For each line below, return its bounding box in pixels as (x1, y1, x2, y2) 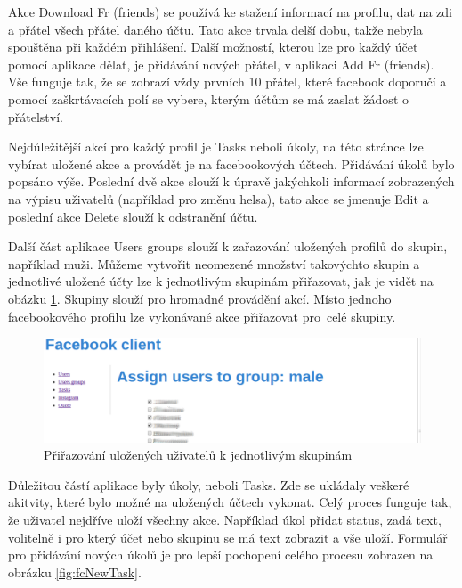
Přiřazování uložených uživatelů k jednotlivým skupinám (44, 445, 353, 464)
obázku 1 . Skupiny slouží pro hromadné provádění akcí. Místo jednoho (8, 289, 392, 307)
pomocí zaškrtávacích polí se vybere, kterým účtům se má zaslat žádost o (8, 89, 409, 108)
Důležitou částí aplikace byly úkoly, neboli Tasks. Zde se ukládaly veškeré (8, 475, 409, 494)
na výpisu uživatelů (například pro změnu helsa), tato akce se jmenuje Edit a (8, 189, 429, 208)
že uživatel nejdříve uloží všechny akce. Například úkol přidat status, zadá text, (8, 510, 442, 529)
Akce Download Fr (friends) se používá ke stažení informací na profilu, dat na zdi (8, 3, 452, 20)
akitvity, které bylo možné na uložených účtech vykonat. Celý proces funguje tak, (8, 493, 452, 511)
